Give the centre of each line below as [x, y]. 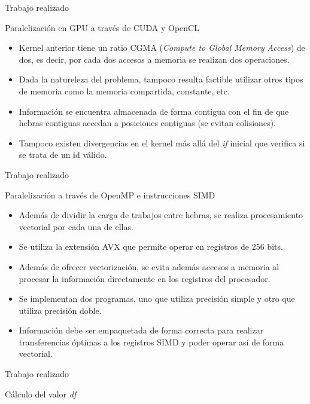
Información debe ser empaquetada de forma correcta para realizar [141, 330]
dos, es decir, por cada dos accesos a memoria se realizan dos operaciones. [154, 59]
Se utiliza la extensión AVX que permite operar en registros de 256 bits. [151, 247]
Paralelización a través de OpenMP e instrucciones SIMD [110, 195]
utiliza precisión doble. [60, 310]
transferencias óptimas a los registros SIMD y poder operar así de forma [151, 342]
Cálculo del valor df [41, 394]
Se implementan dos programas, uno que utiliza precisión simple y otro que [157, 299]
